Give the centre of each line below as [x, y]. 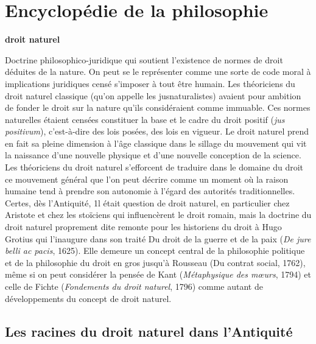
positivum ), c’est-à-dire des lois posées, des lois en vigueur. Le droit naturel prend [157, 131]
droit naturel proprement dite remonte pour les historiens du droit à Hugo [143, 227]
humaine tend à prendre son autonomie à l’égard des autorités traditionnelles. [150, 191]
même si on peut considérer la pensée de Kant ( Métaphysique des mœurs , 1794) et [158, 274]
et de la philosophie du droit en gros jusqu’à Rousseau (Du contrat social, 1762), [155, 262]
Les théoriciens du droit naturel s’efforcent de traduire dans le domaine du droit [154, 167]
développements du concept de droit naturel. [88, 298]
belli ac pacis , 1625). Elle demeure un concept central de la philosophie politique [155, 251]
